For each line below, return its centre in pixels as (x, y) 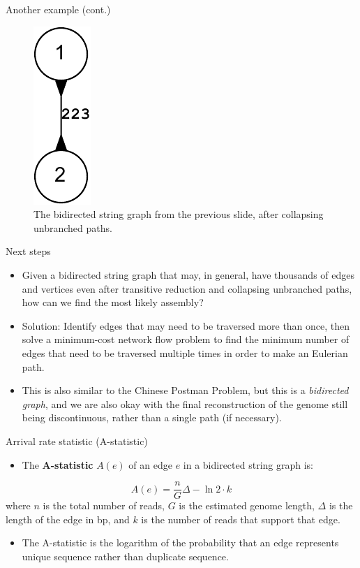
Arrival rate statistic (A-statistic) (77, 440)
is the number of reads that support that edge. (241, 519)
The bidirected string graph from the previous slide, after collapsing (179, 214)
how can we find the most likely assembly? (113, 302)
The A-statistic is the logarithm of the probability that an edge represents (180, 542)
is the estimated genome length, (247, 505)
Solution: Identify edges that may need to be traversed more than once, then (186, 325)
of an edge (150, 464)
